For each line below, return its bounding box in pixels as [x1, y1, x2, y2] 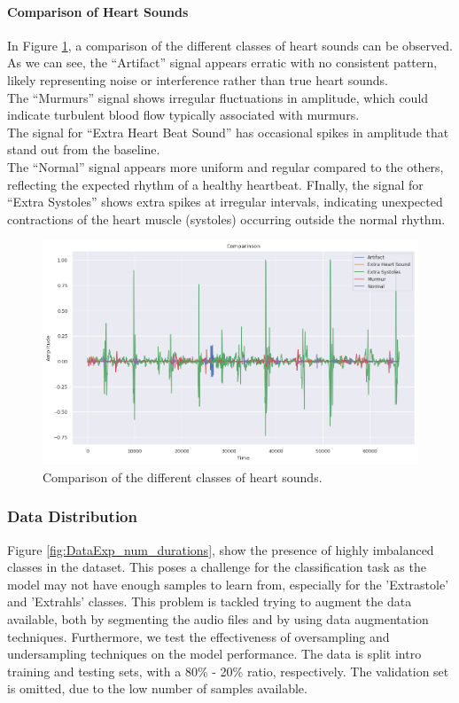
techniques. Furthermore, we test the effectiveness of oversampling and [7, 627, 390, 645]
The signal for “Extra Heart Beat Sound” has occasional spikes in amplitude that [7, 122, 449, 141]
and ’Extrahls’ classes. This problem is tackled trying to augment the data [7, 592, 412, 611]
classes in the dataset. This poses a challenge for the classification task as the [7, 558, 426, 576]
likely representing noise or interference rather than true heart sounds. [7, 70, 389, 89]
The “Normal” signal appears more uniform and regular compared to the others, [7, 157, 444, 176]
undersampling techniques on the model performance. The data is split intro [7, 644, 422, 663]
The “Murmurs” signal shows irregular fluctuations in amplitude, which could [7, 88, 429, 106]
